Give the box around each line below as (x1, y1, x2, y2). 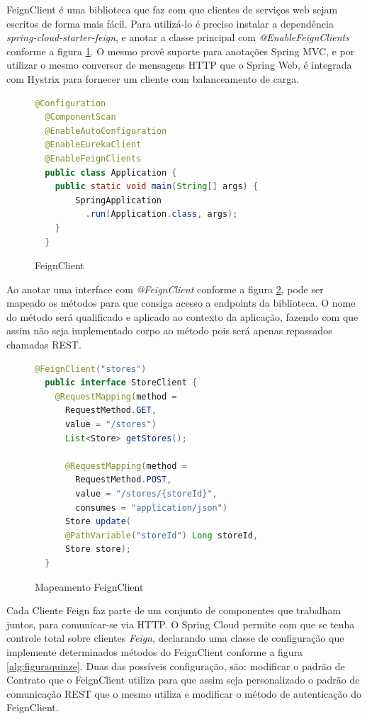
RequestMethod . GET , (64, 405, 157, 416)
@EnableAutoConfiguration (45, 125, 167, 136)
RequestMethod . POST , (75, 475, 172, 485)
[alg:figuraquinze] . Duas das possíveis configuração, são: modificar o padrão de (6, 658, 345, 673)
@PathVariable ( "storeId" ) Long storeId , (64, 530, 259, 540)
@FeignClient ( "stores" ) (35, 363, 147, 374)
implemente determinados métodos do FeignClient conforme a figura (6, 644, 303, 659)
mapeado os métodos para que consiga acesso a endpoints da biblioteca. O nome (6, 295, 356, 310)
